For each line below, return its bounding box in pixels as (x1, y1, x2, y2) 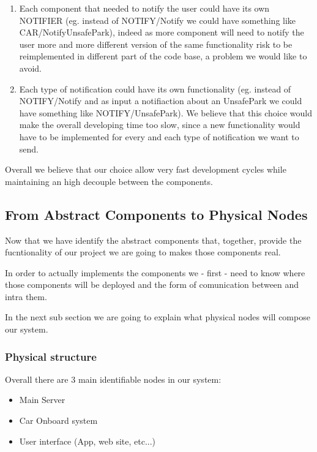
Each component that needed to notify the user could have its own (19, 2, 270, 14)
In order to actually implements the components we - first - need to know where (5, 266, 305, 279)
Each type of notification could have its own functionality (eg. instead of (19, 82, 291, 95)
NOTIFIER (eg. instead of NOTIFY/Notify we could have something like (19, 13, 296, 26)
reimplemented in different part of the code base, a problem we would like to (19, 50, 307, 62)
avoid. (19, 61, 42, 74)
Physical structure (5, 348, 97, 364)
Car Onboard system (19, 414, 98, 427)
